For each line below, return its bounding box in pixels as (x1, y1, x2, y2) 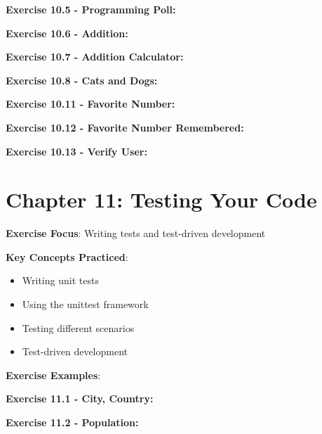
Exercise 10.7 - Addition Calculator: (6, 49, 184, 64)
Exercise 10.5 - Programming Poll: (6, 2, 176, 16)
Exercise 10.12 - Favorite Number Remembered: (6, 120, 244, 134)
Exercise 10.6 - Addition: (6, 25, 128, 40)
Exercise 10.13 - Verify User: (6, 143, 147, 158)
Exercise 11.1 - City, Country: (6, 391, 154, 406)
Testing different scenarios (22, 320, 135, 335)
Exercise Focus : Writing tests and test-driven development (6, 226, 266, 241)
